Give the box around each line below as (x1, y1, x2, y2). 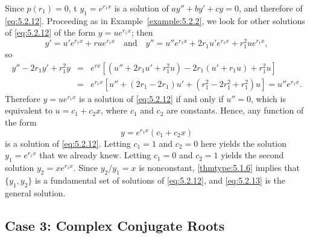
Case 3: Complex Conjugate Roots (5, 216, 225, 234)
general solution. (5, 186, 66, 199)
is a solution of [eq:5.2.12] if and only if (79, 92, 224, 105)
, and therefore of (238, 2, 303, 14)
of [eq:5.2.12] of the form (5, 26, 96, 39)
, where (100, 104, 128, 117)
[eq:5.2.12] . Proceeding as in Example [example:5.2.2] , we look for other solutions (5, 14, 305, 27)
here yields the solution (200, 137, 287, 149)
